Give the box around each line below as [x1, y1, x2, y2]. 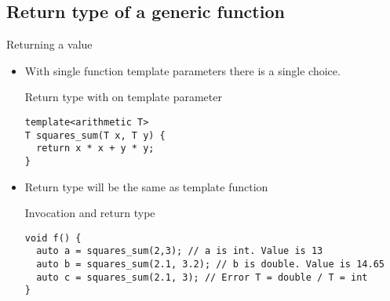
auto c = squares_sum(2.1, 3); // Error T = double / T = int [36, 271, 368, 283]
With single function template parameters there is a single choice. [24, 62, 341, 78]
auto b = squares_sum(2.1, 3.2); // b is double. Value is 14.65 [36, 259, 385, 270]
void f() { [24, 232, 82, 244]
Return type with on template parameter [24, 89, 222, 105]
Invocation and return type [24, 205, 155, 221]
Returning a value [6, 36, 93, 53]
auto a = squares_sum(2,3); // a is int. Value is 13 [36, 245, 323, 257]
